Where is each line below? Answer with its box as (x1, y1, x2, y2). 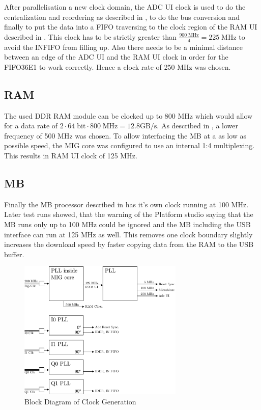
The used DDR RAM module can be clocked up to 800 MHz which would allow (4, 110, 253, 121)
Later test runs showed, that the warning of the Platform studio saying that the (4, 209, 253, 220)
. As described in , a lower (157, 120, 238, 131)
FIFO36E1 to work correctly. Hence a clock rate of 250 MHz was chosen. (4, 61, 231, 72)
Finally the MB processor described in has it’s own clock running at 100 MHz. (4, 199, 249, 209)
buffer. (4, 249, 24, 259)
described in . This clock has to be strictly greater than (4, 31, 177, 42)
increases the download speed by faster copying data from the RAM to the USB (4, 239, 254, 250)
